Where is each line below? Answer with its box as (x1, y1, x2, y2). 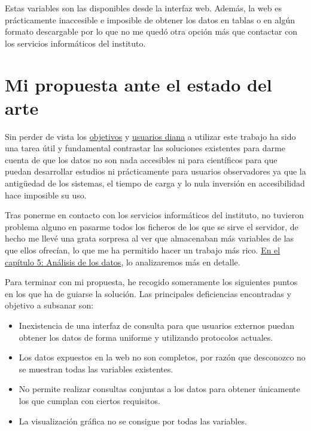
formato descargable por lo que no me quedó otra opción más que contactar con (5, 25, 298, 38)
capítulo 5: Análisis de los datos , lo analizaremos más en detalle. (5, 255, 240, 268)
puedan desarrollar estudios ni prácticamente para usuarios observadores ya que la (5, 165, 306, 178)
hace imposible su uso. (5, 188, 87, 201)
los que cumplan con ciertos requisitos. (19, 394, 160, 406)
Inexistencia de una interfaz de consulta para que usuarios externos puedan (19, 319, 295, 331)
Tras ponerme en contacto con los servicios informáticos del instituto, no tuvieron (5, 209, 304, 221)
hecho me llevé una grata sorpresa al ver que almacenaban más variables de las (5, 232, 294, 244)
